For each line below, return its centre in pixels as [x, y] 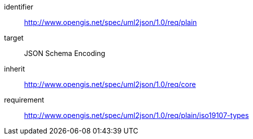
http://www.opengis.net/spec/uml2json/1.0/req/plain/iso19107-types [137, 115]
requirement [24, 100]
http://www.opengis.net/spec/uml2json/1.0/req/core [110, 84]
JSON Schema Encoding [65, 53]
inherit [15, 69]
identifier [19, 7]
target [14, 38]
